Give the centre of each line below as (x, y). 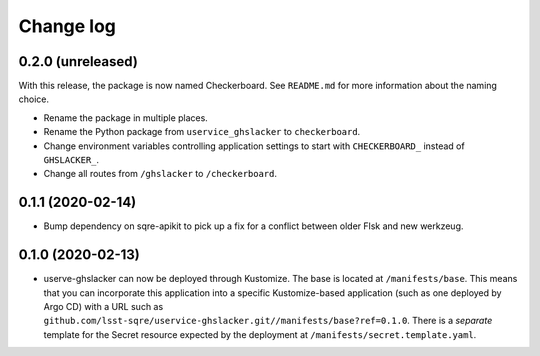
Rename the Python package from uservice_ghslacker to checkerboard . (202, 132)
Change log (67, 26)
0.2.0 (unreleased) (78, 61)
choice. (34, 99)
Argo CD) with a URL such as (103, 306)
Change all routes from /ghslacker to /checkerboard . (160, 174)
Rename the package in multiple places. (126, 117)
